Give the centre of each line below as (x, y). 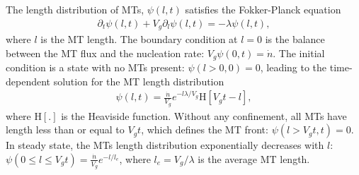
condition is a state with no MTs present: (95, 67)
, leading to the (294, 67)
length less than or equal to (65, 129)
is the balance (295, 39)
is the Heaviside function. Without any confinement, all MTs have (204, 115)
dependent (28, 81)
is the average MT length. (254, 158)
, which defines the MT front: (205, 129)
